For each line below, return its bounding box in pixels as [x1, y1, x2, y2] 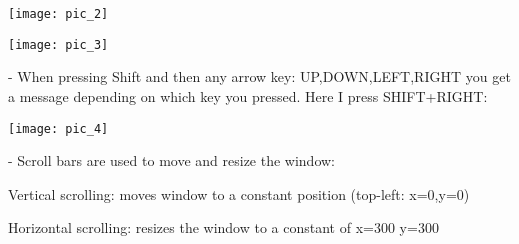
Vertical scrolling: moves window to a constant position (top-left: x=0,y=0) [8, 183, 470, 204]
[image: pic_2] [8, 7, 109, 21]
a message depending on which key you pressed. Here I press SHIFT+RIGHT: [8, 85, 488, 106]
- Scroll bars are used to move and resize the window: [8, 150, 336, 171]
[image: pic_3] [8, 37, 109, 52]
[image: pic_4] [8, 121, 109, 136]
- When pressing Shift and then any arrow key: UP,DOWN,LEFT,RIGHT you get [8, 66, 511, 87]
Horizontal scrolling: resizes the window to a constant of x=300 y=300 [8, 217, 439, 238]
